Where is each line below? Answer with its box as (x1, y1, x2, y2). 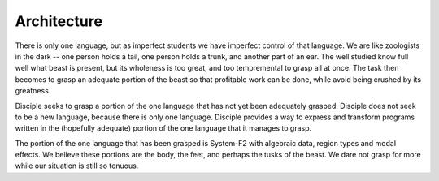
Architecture (15, 12, 103, 30)
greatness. (15, 86, 51, 96)
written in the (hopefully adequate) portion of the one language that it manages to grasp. (15, 123, 312, 133)
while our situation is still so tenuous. (15, 161, 139, 170)
